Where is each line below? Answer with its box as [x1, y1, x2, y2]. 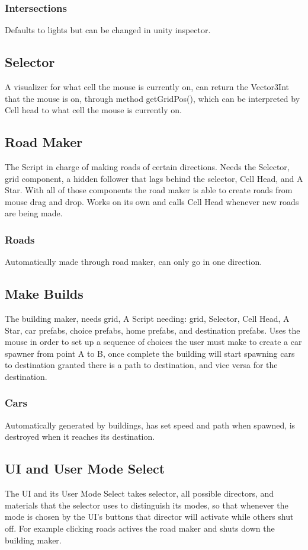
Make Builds [5, 284, 84, 303]
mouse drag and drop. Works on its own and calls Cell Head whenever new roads [5, 195, 299, 207]
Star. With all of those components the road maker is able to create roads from [5, 184, 293, 196]
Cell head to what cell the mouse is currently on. [5, 104, 182, 116]
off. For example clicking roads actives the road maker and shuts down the [5, 522, 275, 534]
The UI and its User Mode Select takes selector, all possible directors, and [5, 487, 274, 500]
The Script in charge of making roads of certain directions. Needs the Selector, [5, 161, 290, 172]
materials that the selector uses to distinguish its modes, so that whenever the [5, 498, 288, 511]
